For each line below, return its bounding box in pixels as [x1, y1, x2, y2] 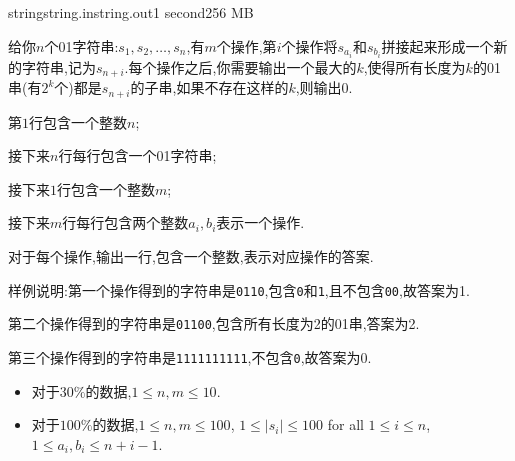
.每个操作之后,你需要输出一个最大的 [124, 56, 357, 77]
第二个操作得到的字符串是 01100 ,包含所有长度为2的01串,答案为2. [8, 313, 420, 334]
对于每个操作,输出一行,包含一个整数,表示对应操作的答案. [8, 245, 374, 266]
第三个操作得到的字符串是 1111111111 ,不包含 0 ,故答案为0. [8, 346, 372, 367]
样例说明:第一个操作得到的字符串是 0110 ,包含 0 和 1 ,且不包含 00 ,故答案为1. [8, 279, 470, 300]
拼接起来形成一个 [381, 35, 494, 56]
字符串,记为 [21, 56, 96, 77]
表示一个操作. [216, 212, 305, 233]
